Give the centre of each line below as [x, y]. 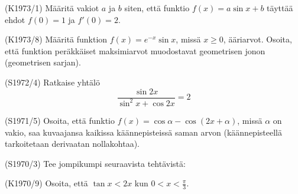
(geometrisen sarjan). [43, 62]
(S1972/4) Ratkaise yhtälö [52, 82]
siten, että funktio [157, 8]
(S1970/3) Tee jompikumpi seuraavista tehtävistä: [95, 163]
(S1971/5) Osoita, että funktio [60, 120]
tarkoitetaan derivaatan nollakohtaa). [72, 144]
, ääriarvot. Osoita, [257, 39]
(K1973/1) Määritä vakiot [52, 8]
